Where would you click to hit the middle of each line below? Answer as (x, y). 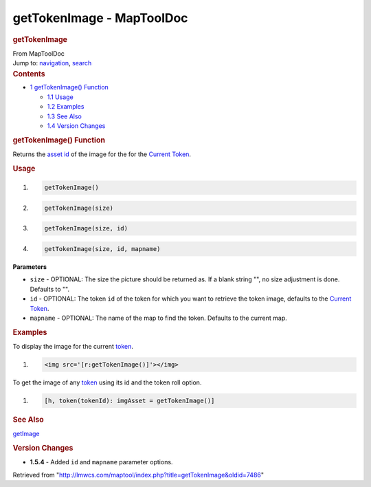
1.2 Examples (66, 107)
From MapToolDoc (39, 53)
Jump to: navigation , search (52, 63)
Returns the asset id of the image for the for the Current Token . (102, 154)
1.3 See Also (65, 116)
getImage (26, 434)
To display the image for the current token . (73, 347)
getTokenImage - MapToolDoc (100, 18)
